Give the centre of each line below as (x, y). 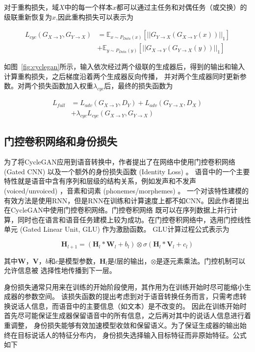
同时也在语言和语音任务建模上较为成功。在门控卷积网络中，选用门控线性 (134, 219)
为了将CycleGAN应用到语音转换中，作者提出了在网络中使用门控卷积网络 (120, 162)
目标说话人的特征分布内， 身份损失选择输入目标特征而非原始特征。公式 (132, 335)
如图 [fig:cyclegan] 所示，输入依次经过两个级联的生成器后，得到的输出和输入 (125, 67)
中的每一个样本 (89, 7)
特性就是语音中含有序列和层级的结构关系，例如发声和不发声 (100, 181)
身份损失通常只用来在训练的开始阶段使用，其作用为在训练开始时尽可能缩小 (124, 286)
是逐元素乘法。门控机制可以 (201, 260)
